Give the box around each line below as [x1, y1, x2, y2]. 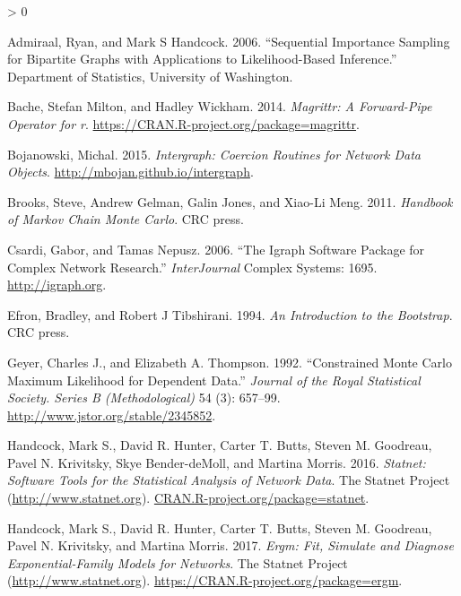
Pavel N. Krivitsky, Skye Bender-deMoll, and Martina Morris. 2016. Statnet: [7, 453, 426, 471]
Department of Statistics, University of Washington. [7, 66, 293, 85]
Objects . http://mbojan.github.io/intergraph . [7, 162, 254, 181]
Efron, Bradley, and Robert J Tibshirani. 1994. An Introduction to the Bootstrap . [7, 305, 453, 324]
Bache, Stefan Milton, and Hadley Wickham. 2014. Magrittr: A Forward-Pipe [7, 97, 432, 116]
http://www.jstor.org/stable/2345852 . [7, 405, 216, 424]
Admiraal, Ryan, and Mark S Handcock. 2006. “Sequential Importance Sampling [7, 31, 450, 50]
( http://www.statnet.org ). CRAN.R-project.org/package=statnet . [7, 488, 370, 507]
